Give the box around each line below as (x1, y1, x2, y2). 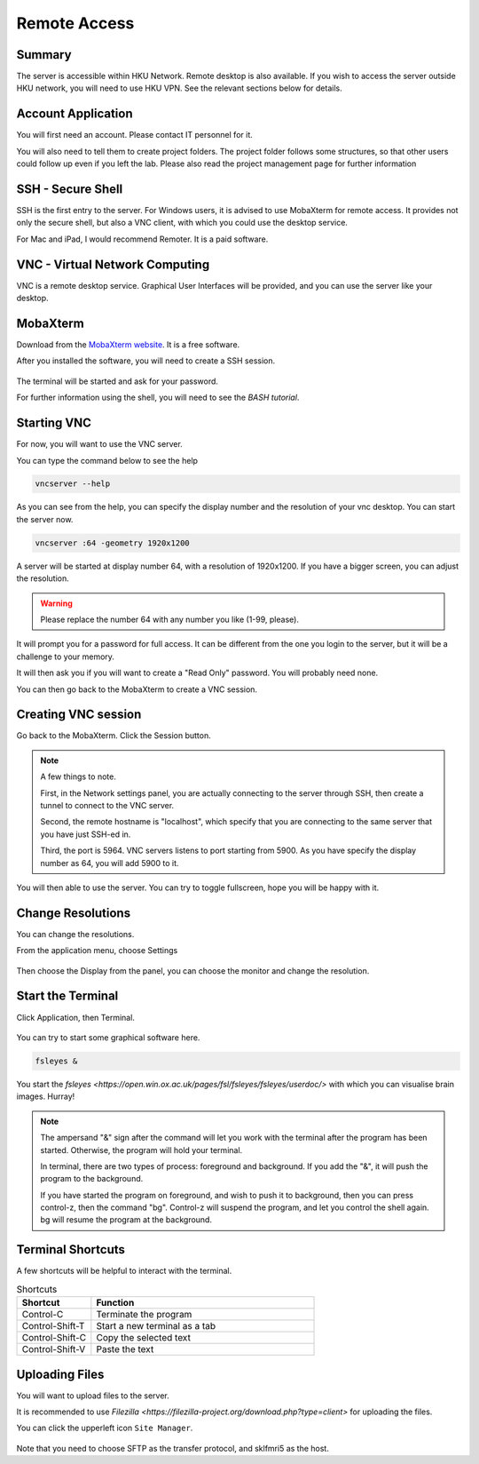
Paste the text (96, 1343, 154, 1356)
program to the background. (40, 1174, 144, 1184)
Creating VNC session (16, 707, 142, 722)
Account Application (16, 107, 133, 122)
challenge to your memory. (16, 651, 115, 662)
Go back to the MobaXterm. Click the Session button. (16, 730, 212, 741)
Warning (40, 598, 73, 609)
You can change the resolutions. (16, 928, 135, 939)
